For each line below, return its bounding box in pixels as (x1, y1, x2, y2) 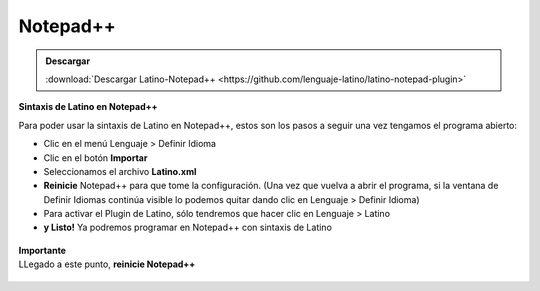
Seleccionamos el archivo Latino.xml (43, 165, 197, 177)
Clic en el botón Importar (43, 151, 148, 164)
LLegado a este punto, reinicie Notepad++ (18, 258, 196, 270)
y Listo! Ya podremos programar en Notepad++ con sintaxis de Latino (43, 221, 332, 234)
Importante (18, 244, 67, 256)
